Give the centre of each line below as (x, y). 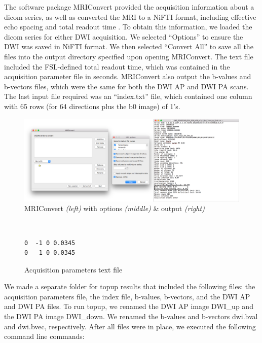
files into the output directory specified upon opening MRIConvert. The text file (129, 56)
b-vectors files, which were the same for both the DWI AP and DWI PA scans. (126, 86)
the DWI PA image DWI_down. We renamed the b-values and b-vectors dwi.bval (131, 316)
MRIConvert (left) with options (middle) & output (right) (115, 208)
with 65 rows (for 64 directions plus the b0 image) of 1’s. (92, 106)
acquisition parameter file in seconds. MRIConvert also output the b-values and (128, 76)
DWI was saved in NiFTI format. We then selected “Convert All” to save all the (129, 46)
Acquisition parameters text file (73, 269)
